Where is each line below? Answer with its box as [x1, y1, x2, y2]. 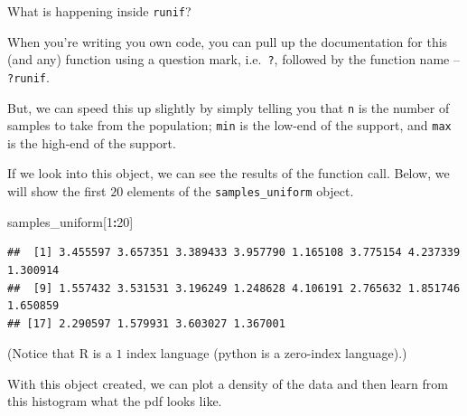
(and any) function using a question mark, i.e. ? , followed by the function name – [7, 50, 460, 69]
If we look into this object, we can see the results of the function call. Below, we [7, 164, 450, 183]
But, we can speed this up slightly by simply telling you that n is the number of [7, 98, 450, 117]
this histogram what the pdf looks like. [7, 392, 222, 411]
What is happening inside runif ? [7, 2, 191, 20]
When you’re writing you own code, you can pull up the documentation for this [7, 32, 448, 51]
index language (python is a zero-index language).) [126, 344, 407, 363]
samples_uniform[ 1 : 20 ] [7, 212, 134, 231]
